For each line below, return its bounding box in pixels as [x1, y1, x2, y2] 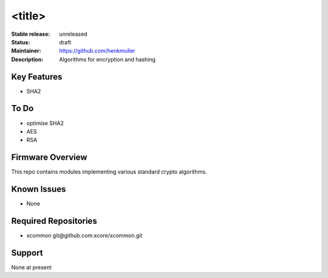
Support [11, 248, 43, 258]
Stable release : [11, 30, 50, 38]
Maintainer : [11, 47, 42, 55]
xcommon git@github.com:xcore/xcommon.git [26, 232, 143, 239]
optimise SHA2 [26, 119, 64, 127]
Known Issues [11, 184, 66, 194]
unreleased [59, 30, 87, 38]
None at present [11, 263, 52, 271]
